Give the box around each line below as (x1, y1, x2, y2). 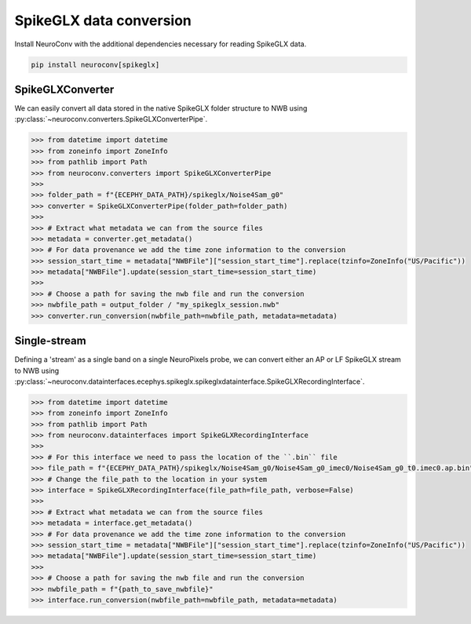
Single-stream (14, 334, 86, 348)
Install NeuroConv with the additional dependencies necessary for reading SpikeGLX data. (14, 39, 307, 49)
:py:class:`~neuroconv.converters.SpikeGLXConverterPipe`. (14, 115, 208, 124)
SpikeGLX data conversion (14, 12, 192, 29)
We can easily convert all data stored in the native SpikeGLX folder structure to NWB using (14, 104, 308, 113)
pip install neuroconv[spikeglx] (31, 60, 160, 69)
